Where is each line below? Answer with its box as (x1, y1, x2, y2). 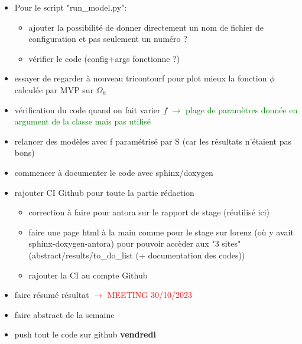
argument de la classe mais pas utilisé (14, 115, 151, 127)
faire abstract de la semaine (14, 308, 115, 320)
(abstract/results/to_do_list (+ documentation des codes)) (28, 248, 245, 261)
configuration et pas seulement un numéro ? (28, 32, 187, 45)
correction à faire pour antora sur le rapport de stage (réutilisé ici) (28, 206, 269, 218)
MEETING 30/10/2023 (107, 289, 192, 301)
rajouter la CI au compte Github (28, 268, 148, 281)
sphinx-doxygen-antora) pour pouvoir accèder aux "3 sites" (28, 237, 241, 250)
